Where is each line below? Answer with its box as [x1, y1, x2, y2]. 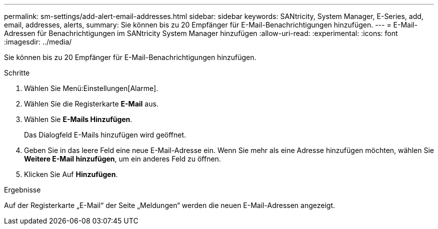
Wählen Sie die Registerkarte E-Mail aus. [24, 99, 158, 108]
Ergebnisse [4, 185, 41, 194]
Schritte [4, 68, 30, 77]
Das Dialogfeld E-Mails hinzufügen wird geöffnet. [24, 130, 186, 139]
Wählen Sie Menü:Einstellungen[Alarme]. [24, 84, 158, 92]
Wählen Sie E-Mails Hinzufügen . [24, 115, 132, 123]
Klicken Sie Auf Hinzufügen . [24, 170, 118, 178]
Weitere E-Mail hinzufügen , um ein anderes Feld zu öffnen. [24, 154, 221, 163]
